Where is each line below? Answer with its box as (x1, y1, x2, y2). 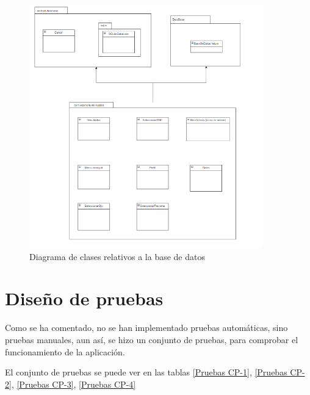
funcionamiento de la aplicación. (5, 345, 125, 358)
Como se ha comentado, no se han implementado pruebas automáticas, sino (5, 321, 288, 334)
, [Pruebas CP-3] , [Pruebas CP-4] (11, 377, 136, 390)
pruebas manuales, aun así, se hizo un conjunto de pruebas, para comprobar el (5, 333, 298, 346)
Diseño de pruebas (5, 286, 164, 311)
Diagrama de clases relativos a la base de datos (29, 250, 205, 263)
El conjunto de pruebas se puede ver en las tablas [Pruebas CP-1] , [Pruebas (5, 366, 287, 379)
